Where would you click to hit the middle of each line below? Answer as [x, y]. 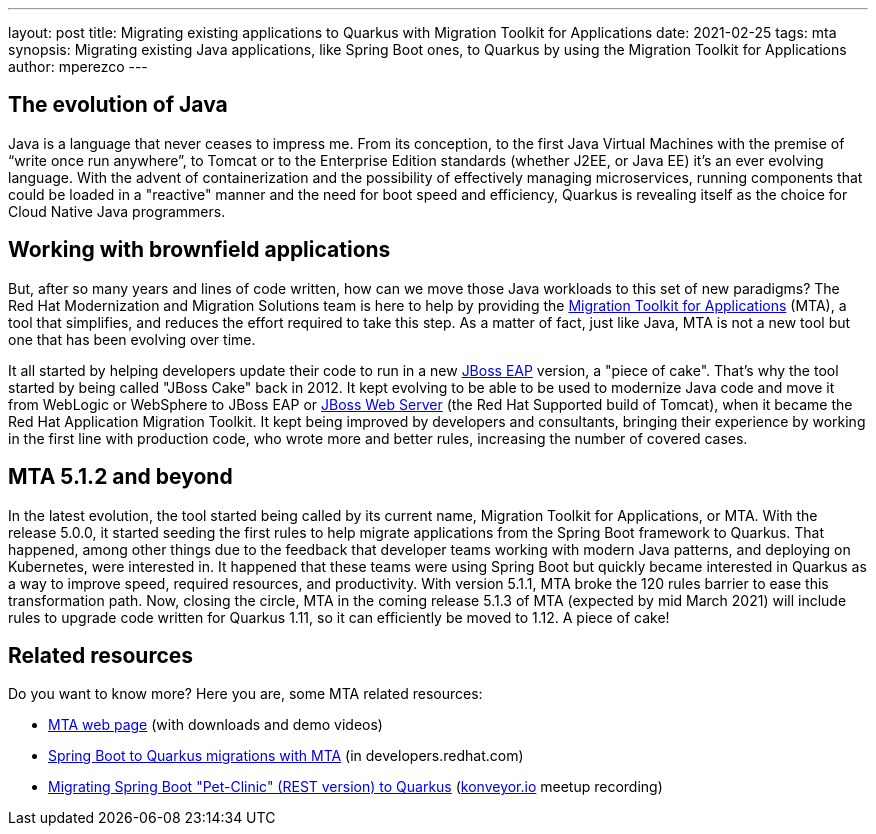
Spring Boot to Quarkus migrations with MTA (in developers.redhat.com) [286, 756]
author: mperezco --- [78, 66]
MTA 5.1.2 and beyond [120, 477]
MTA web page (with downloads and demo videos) [215, 725]
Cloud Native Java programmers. [117, 211]
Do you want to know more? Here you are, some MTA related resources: [245, 694]
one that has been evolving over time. [132, 339]
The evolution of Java [118, 105]
